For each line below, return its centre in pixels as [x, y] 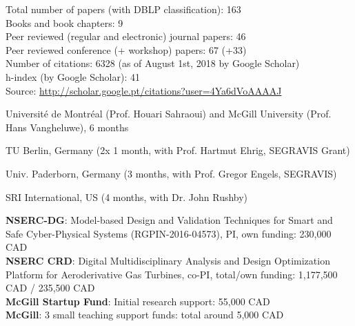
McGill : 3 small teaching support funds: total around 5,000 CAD [145, 315]
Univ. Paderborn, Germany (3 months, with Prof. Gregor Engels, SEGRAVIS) [171, 173]
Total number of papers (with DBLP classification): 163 [123, 9]
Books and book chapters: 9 [64, 22]
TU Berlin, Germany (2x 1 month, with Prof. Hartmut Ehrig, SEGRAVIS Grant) [178, 150]
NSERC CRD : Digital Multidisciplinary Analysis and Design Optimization [168, 260]
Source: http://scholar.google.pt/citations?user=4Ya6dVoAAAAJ [144, 90]
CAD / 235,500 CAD [50, 288]
